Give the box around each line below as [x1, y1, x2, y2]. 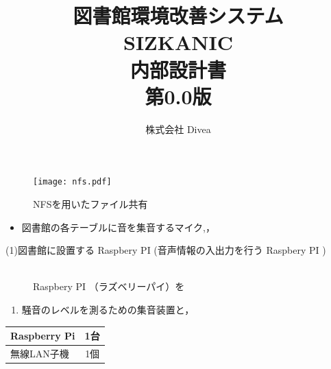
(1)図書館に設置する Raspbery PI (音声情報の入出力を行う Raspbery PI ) [5, 243, 326, 257]
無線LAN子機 [10, 346, 69, 360]
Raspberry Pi [10, 329, 75, 342]
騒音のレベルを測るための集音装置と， [21, 302, 195, 316]
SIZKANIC [123, 28, 234, 56]
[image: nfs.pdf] [33, 177, 112, 187]
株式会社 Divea [145, 121, 211, 136]
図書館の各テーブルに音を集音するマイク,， [21, 219, 216, 234]
